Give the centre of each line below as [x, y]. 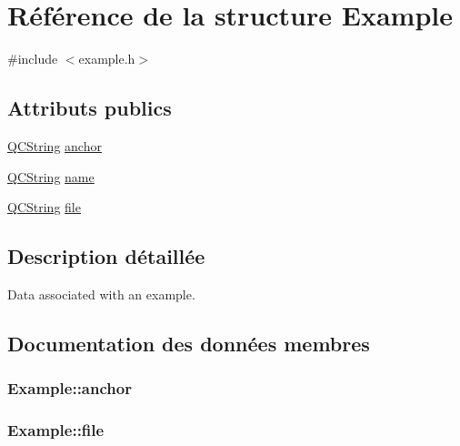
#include [33, 59]
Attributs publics [90, 108]
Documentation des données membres [189, 343]
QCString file [44, 207]
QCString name [51, 176]
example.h [107, 59]
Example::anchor [70, 388]
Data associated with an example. [101, 294]
